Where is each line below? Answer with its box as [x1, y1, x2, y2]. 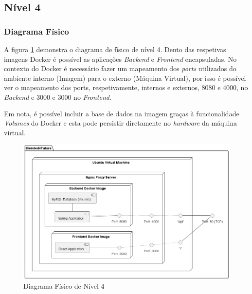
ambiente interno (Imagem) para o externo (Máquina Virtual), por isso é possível [4, 73, 246, 83]
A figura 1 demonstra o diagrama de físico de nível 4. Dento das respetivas [4, 44, 226, 54]
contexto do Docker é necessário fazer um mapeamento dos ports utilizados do [4, 63, 236, 73]
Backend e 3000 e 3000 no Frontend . [4, 92, 111, 102]
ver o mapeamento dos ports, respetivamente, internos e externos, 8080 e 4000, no [4, 82, 248, 92]
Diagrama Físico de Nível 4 [23, 281, 105, 291]
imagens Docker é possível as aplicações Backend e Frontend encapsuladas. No [4, 54, 237, 64]
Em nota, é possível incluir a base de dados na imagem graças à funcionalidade [4, 108, 239, 118]
